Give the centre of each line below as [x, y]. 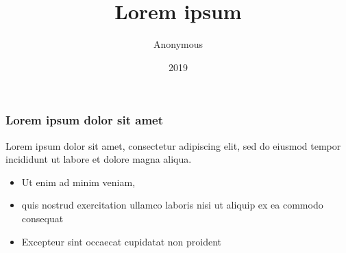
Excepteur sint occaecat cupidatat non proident [122, 241]
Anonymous [178, 44]
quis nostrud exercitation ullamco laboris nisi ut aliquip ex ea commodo [172, 205]
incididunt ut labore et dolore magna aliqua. [99, 159]
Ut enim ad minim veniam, [78, 182]
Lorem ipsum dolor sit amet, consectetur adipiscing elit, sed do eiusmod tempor [173, 145]
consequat [42, 218]
